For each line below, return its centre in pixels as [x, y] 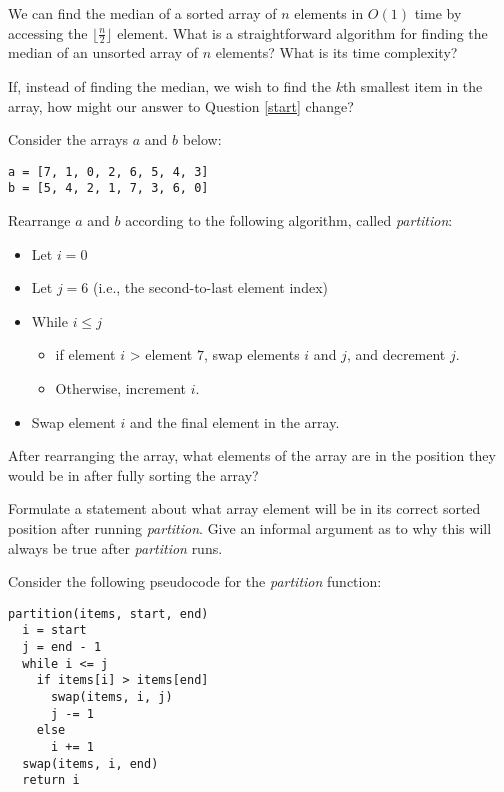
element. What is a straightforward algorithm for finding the [302, 32]
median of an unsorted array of [103, 52]
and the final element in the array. [234, 421]
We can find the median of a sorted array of [142, 13]
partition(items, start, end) [108, 613]
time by [438, 13]
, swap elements [251, 354]
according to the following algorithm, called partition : [289, 220]
